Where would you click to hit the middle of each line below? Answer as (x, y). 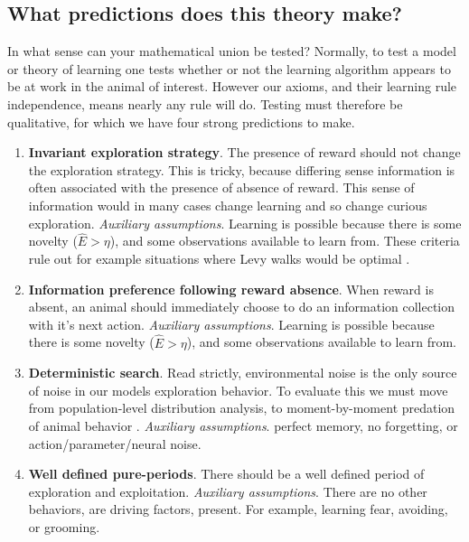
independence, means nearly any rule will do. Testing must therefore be (205, 103)
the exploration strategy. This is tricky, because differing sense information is (242, 169)
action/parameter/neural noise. (115, 443)
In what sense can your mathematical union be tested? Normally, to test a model (232, 51)
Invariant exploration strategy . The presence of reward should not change (244, 152)
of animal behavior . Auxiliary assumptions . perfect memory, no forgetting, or (243, 425)
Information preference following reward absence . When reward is (231, 289)
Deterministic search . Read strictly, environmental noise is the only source (243, 373)
